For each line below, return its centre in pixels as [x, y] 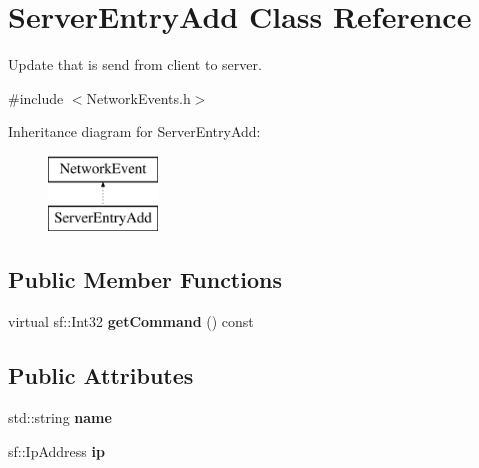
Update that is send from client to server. [135, 64]
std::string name [60, 417]
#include [36, 97]
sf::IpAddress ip [56, 450]
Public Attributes [101, 375]
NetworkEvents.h [138, 97]
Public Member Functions [145, 279]
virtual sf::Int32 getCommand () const [131, 321]
